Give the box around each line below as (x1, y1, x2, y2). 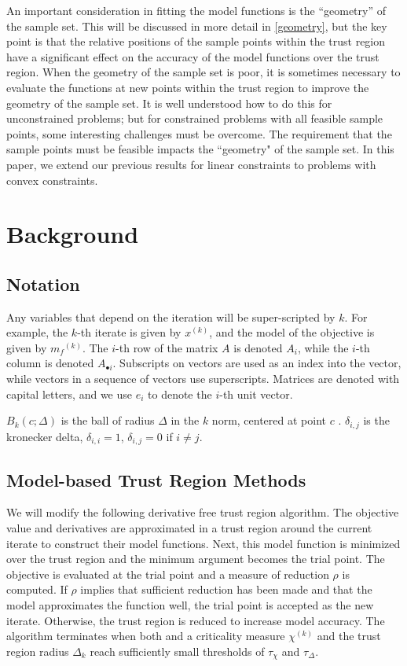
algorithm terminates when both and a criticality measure (6, 627, 285, 644)
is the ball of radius (60, 412, 155, 429)
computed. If (6, 581, 68, 598)
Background (6, 218, 139, 250)
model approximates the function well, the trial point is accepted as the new (6, 596, 374, 613)
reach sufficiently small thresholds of (90, 642, 265, 659)
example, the (6, 324, 68, 340)
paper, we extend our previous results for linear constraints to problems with (6, 156, 376, 172)
